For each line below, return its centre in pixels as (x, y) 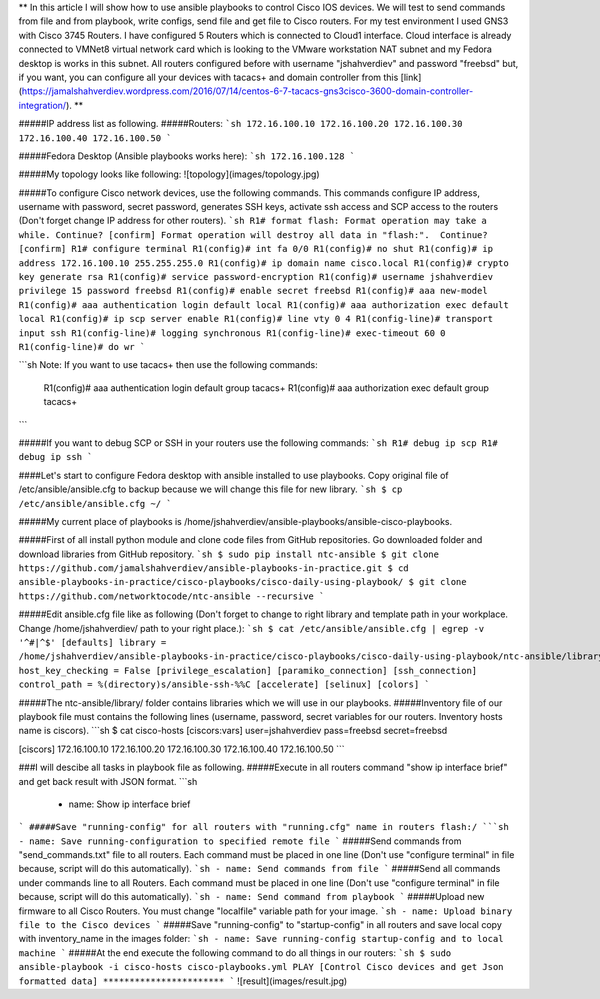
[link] (411, 77)
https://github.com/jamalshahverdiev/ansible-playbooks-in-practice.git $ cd (213, 568)
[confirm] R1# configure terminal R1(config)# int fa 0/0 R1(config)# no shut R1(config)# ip (256, 249)
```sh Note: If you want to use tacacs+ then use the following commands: (168, 365)
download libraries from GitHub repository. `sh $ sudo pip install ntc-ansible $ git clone (229, 554)
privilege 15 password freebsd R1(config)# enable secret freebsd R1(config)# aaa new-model (253, 291)
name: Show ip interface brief (129, 804)
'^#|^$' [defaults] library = (92, 643)
